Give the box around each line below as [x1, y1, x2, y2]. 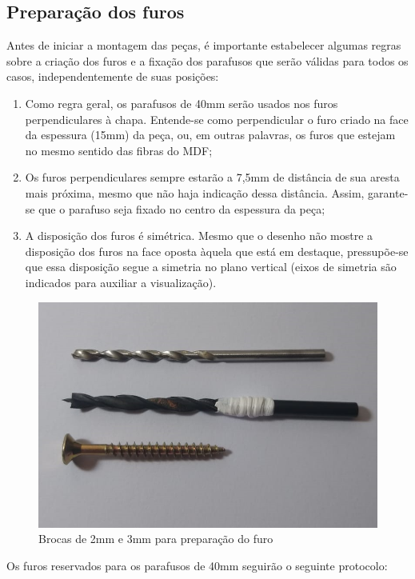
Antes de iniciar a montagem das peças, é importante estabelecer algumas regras [6, 37, 401, 54]
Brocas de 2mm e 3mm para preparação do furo [38, 530, 273, 547]
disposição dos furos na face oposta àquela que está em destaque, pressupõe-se [25, 242, 409, 259]
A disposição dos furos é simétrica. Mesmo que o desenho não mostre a [25, 227, 373, 244]
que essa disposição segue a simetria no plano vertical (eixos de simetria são [25, 258, 397, 275]
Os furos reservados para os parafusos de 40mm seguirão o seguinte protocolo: [6, 557, 388, 573]
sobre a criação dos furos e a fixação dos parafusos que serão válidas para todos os [6, 52, 409, 69]
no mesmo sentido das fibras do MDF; [25, 142, 213, 158]
